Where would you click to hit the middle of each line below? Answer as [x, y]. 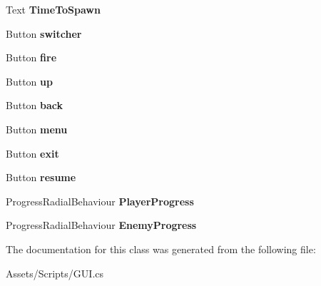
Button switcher [44, 33]
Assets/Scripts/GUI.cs [55, 273]
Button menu [37, 129]
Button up [29, 81]
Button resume [41, 177]
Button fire [31, 57]
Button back [35, 105]
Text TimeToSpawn [53, 9]
